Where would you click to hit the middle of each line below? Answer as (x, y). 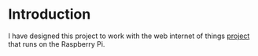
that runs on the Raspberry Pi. (57, 44)
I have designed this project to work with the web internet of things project (129, 36)
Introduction (50, 14)
